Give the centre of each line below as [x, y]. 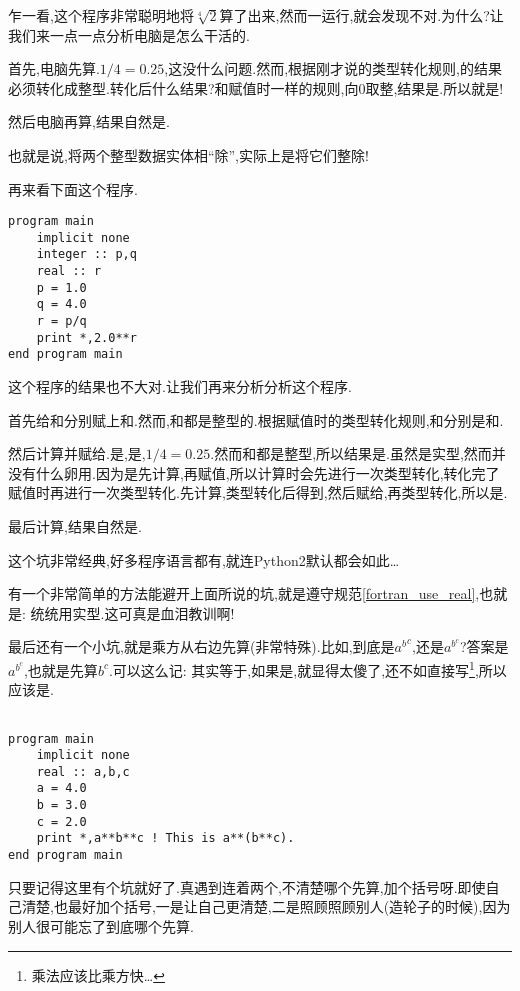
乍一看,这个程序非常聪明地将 [101, 15]
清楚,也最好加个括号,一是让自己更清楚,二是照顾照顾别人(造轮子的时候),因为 [266, 906]
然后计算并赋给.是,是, [77, 453]
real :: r [69, 271]
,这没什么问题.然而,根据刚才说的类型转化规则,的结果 [333, 68]
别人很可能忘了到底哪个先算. [101, 925]
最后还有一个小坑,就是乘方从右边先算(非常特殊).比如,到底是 [201, 646]
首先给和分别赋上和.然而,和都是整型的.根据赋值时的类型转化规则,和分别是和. [256, 419]
